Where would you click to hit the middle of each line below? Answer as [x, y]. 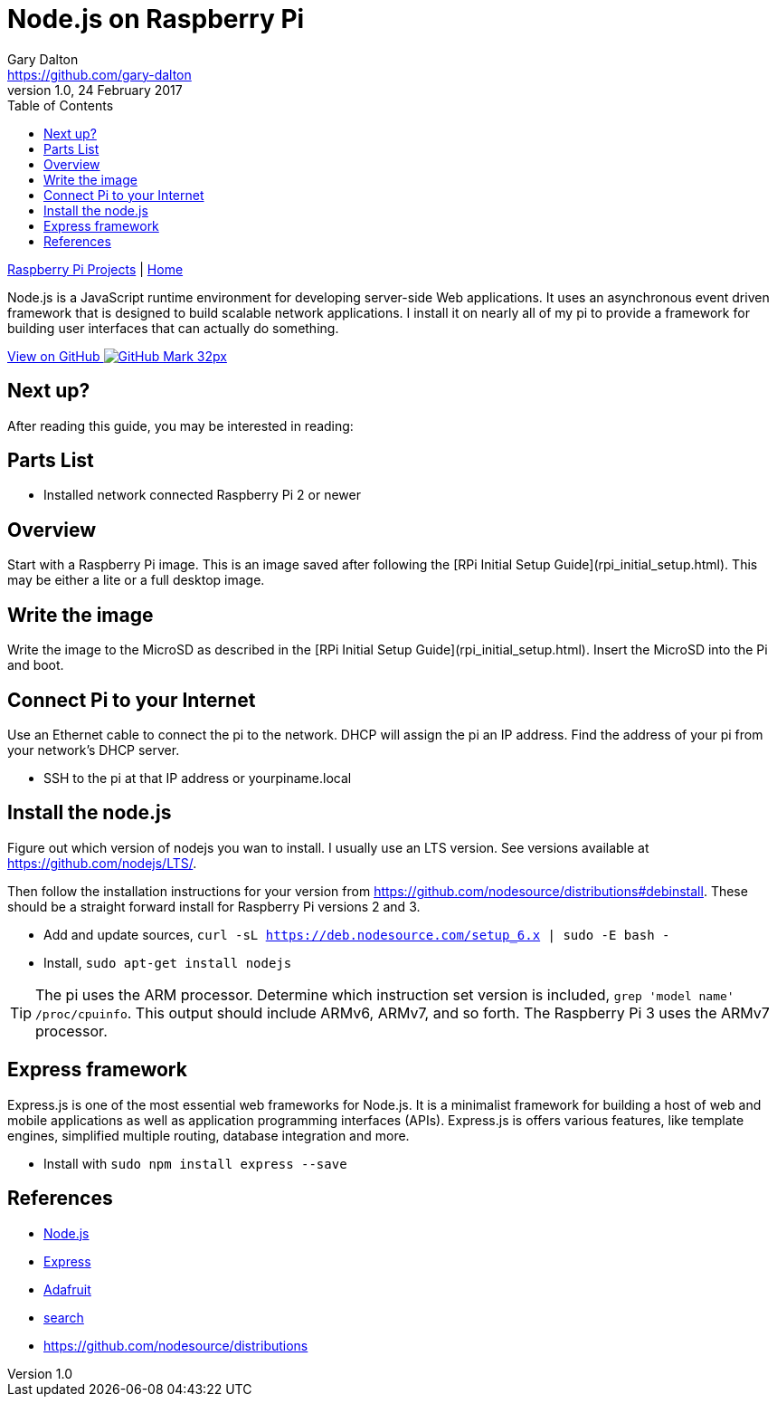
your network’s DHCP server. [94, 750]
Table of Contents [61, 105]
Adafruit [67, 1289]
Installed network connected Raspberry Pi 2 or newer [202, 495]
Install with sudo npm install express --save [195, 1163]
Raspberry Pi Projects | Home [95, 269]
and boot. [36, 665]
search [64, 1317]
